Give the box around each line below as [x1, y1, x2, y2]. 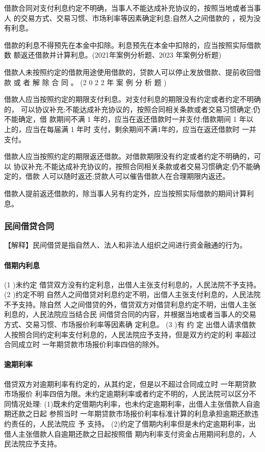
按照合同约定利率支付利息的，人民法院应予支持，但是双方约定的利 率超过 [11, 329, 256, 339]
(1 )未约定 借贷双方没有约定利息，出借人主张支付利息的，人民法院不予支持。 [4, 279, 261, 289]
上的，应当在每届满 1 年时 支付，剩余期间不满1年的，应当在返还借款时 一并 [4, 123, 256, 134]
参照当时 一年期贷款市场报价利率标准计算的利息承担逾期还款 [49, 408, 252, 419]
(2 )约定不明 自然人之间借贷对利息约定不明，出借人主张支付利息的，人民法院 [4, 289, 261, 300]
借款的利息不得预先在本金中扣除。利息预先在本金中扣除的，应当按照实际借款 [4, 39, 261, 50]
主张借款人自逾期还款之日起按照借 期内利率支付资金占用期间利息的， [18, 428, 249, 439]
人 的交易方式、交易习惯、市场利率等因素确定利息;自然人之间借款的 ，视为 [4, 12, 254, 23]
